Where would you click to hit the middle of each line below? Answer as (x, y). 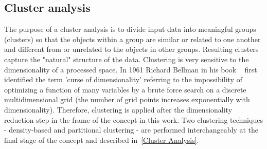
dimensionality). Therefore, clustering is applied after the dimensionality (118, 109)
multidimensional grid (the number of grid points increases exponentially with (127, 99)
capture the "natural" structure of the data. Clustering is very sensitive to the (127, 59)
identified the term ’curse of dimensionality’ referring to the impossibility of (123, 79)
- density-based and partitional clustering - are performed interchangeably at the (131, 130)
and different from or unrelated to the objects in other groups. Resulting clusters (131, 49)
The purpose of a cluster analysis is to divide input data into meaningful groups (130, 29)
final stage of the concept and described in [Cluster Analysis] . (102, 139)
